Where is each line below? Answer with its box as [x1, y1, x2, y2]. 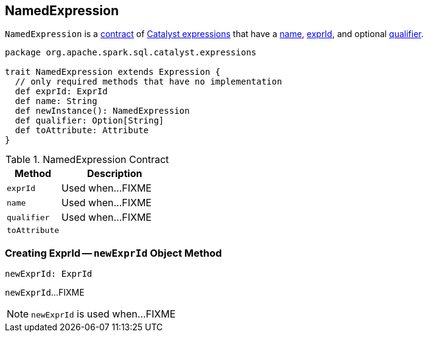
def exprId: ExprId [15, 86, 108, 97]
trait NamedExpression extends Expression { [5, 67, 221, 77]
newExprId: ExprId [5, 269, 93, 279]
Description [86, 167, 142, 180]
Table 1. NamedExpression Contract [5, 153, 169, 166]
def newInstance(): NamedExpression [15, 106, 190, 116]
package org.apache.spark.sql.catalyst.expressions [5, 47, 257, 58]
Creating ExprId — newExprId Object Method [5, 246, 222, 259]
